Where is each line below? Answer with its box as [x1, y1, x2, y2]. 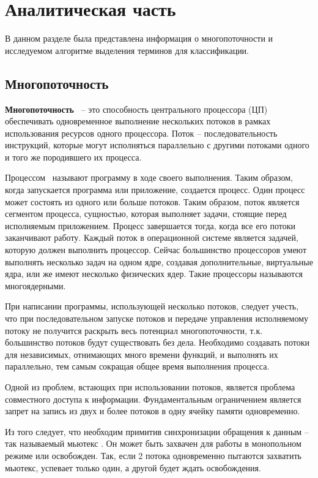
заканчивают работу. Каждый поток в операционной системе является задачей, [5, 231, 298, 244]
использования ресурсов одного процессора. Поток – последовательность [5, 126, 278, 139]
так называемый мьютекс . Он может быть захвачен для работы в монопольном [5, 437, 301, 450]
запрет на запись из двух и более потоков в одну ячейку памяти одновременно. [5, 404, 300, 417]
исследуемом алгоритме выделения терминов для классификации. [5, 44, 250, 56]
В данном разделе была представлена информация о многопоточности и [5, 32, 273, 45]
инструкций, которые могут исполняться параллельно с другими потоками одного [5, 138, 309, 151]
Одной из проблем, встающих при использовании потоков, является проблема [5, 380, 295, 393]
